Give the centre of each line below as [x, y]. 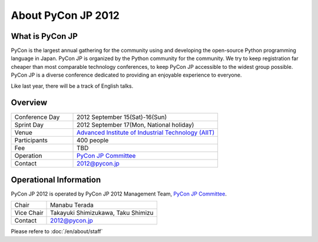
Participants [31, 140]
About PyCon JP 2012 [65, 15]
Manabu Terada [72, 205]
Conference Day [37, 117]
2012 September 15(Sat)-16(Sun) [122, 117]
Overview [29, 103]
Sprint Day [29, 125]
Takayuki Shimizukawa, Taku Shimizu [102, 213]
